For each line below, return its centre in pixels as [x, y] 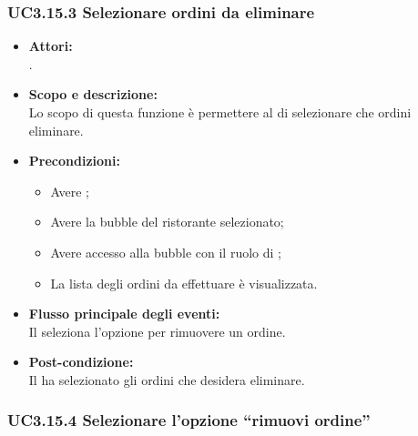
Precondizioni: [74, 161]
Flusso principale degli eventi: [124, 314]
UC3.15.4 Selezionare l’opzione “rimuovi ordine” [189, 420]
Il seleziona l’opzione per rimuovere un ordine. [157, 331]
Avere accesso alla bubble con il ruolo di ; [166, 252]
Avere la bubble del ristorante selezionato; [167, 222]
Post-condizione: [81, 362]
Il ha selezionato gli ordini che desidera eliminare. [167, 379]
